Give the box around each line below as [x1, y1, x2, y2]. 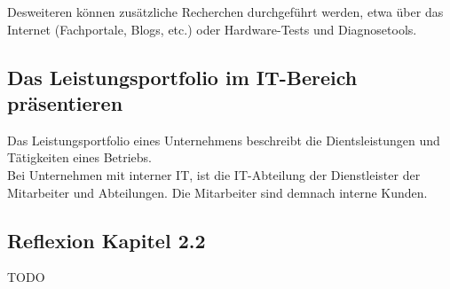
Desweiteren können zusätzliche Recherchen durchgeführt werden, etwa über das [7, 3, 444, 20]
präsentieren [7, 89, 123, 116]
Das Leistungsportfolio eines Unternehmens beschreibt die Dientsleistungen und [7, 130, 440, 149]
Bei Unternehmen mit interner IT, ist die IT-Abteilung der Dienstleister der [7, 165, 421, 184]
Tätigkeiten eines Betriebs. [7, 148, 153, 167]
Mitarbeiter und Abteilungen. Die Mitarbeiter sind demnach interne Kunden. [7, 183, 428, 201]
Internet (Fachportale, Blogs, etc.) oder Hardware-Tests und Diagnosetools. [7, 20, 417, 38]
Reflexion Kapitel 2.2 [7, 226, 206, 254]
